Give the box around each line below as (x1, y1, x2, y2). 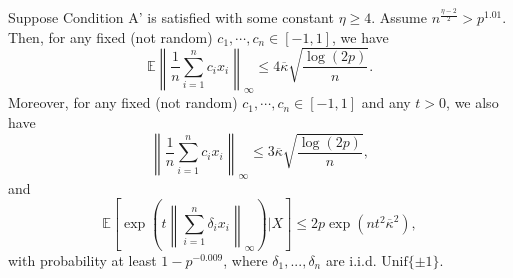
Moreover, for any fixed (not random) (8, 92, 238, 113)
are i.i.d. (325, 249, 377, 270)
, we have (332, 26, 389, 47)
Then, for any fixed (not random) (8, 26, 213, 47)
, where (223, 249, 268, 270)
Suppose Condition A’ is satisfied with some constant (8, 7, 334, 28)
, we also (446, 92, 499, 113)
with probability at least (8, 249, 157, 270)
